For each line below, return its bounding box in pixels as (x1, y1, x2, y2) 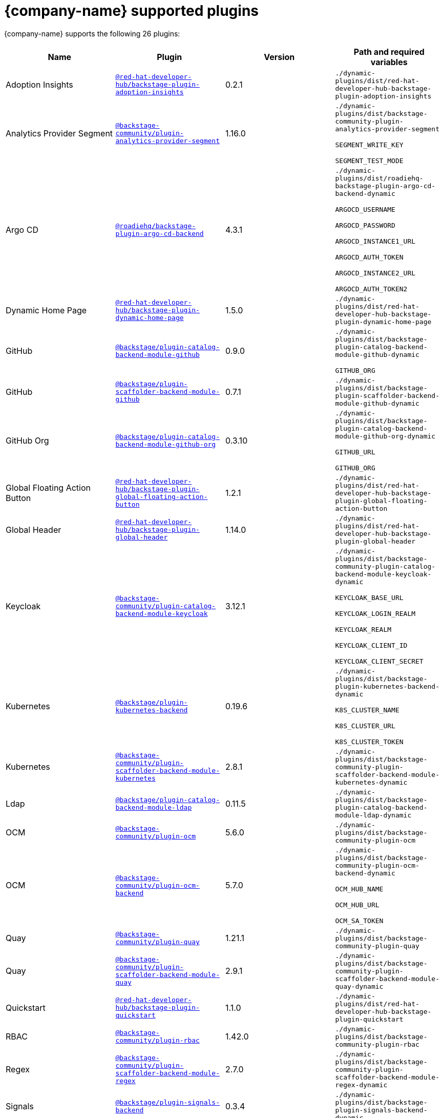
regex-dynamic (335, 1081, 388, 1089)
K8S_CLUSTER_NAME (335, 706, 399, 714)
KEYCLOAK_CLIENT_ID (335, 641, 408, 649)
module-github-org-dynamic (335, 432, 436, 440)
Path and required (353, 46, 425, 57)
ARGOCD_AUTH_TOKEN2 (335, 285, 408, 293)
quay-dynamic (335, 982, 384, 990)
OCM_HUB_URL (335, 901, 379, 909)
